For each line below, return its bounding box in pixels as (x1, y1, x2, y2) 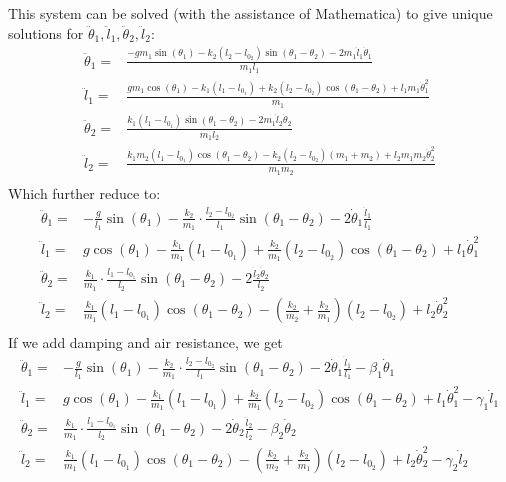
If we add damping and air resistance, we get (8, 332, 283, 353)
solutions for (8, 22, 84, 43)
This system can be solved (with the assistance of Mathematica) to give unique (8, 3, 493, 23)
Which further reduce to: (8, 182, 161, 203)
